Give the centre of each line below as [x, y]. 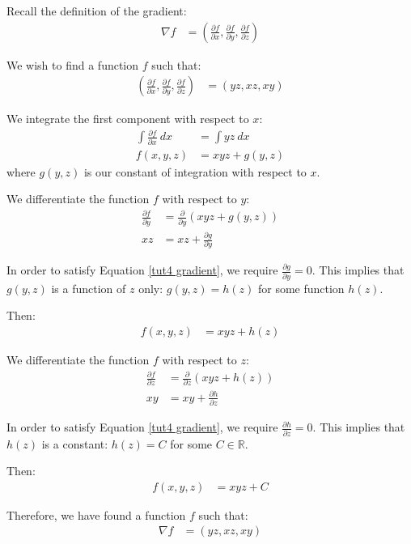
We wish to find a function [73, 64]
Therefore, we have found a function [96, 514]
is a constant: [75, 443]
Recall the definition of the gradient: [97, 11]
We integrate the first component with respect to [128, 119]
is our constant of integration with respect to [195, 171]
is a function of [89, 288]
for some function [301, 288]
